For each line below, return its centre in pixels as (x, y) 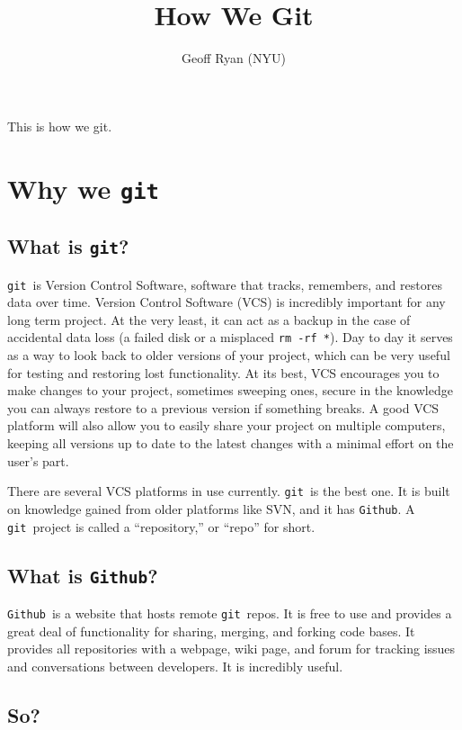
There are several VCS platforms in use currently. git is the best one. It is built (229, 491)
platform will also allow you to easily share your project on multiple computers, (227, 425)
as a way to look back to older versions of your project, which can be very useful (229, 355)
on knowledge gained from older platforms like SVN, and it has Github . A (211, 508)
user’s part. (38, 460)
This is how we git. (60, 126)
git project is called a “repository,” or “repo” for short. (161, 526)
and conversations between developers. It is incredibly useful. (175, 666)
